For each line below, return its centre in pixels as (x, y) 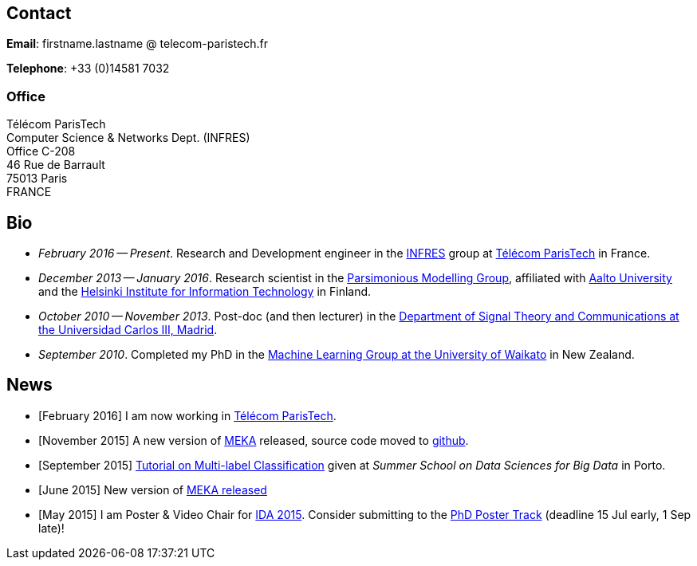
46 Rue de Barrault (56, 165)
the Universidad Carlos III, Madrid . (128, 330)
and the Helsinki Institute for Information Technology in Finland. (205, 292)
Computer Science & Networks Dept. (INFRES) (128, 138)
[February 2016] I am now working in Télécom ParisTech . (187, 415)
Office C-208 (41, 151)
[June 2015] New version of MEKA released (153, 489)
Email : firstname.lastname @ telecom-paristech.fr (137, 44)
